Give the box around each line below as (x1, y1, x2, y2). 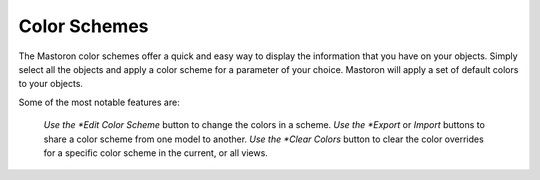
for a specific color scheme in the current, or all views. (43, 146, 269, 159)
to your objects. (18, 78, 84, 90)
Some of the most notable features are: (18, 96, 180, 108)
